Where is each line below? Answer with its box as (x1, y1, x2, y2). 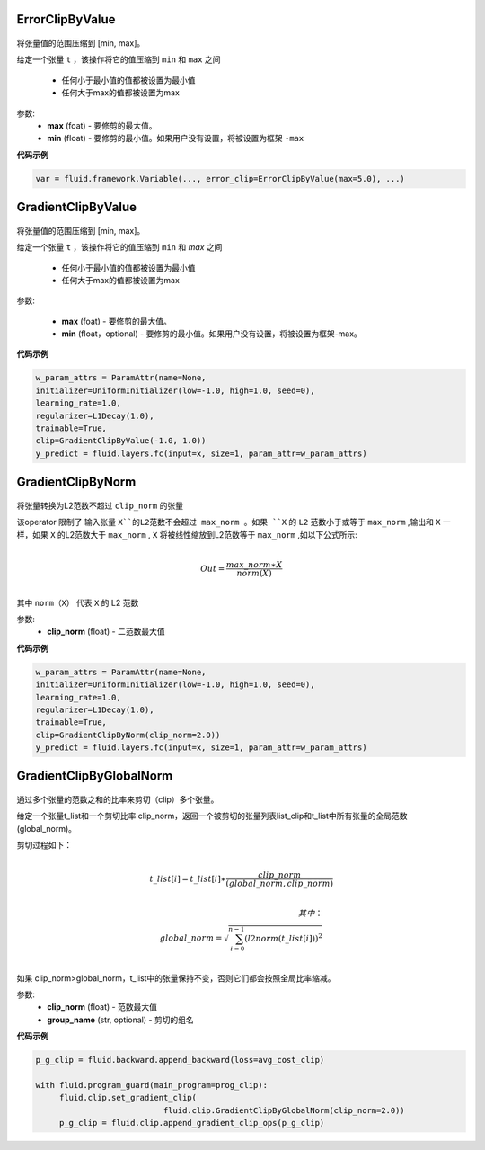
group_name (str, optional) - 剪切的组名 (47, 1014, 195, 1025)
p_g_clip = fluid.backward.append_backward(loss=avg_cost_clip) (35, 1055, 325, 1065)
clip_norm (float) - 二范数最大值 (47, 626, 165, 637)
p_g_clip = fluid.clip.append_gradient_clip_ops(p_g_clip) (58, 1118, 325, 1128)
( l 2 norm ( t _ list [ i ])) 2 (243, 932, 323, 943)
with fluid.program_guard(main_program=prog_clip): (35, 1080, 269, 1090)
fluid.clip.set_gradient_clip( (58, 1092, 198, 1103)
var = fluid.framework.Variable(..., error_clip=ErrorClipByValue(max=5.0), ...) (35, 174, 406, 183)
